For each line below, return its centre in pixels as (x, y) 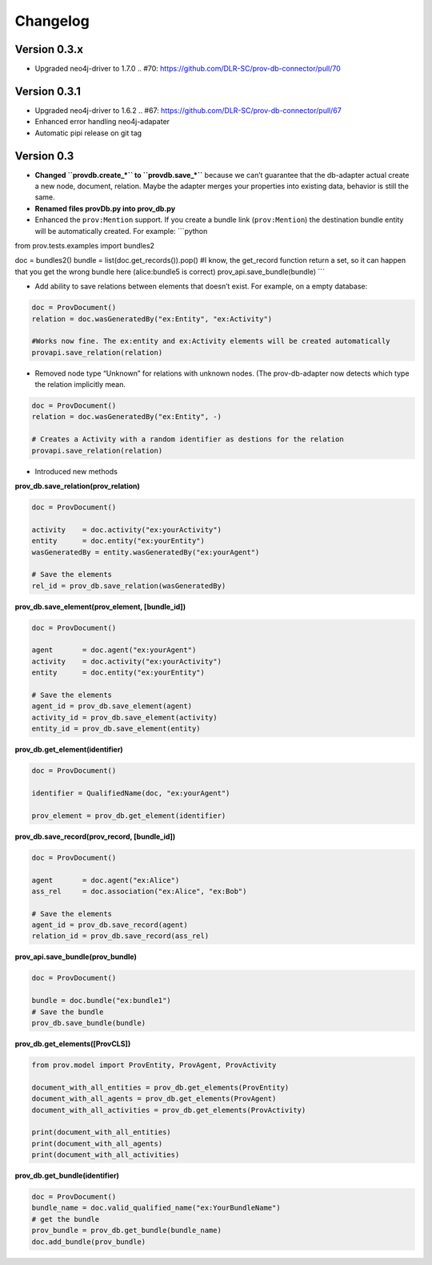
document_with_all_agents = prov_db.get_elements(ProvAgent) (154, 1099)
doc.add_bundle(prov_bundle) (89, 1241)
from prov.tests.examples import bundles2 (85, 246)
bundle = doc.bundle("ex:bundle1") (101, 1001)
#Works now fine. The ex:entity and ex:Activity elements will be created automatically (211, 341)
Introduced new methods (76, 471)
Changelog (52, 21)
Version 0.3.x (49, 49)
